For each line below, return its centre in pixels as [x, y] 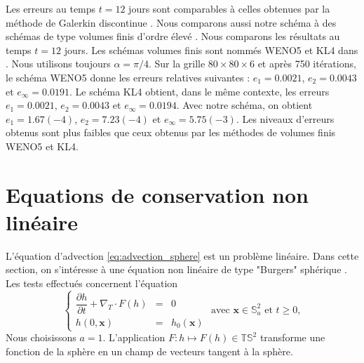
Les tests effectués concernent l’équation [92, 283]
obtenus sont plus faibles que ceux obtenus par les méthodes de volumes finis [171, 132]
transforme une [292, 337]
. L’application [134, 337]
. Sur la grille [177, 64]
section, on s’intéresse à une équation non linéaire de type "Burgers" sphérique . [176, 269]
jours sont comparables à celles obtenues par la [229, 8]
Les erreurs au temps [51, 8]
